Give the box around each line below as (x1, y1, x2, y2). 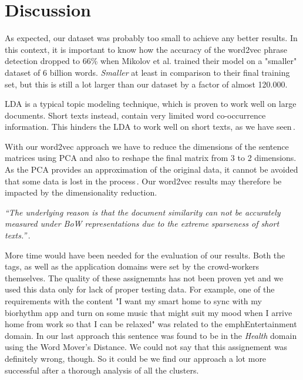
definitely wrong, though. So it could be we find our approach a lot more (5, 352, 267, 364)
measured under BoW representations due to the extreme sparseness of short (5, 217, 280, 230)
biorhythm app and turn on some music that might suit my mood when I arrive (5, 306, 292, 318)
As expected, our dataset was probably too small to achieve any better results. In (5, 32, 298, 44)
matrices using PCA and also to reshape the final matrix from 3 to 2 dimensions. (5, 152, 297, 164)
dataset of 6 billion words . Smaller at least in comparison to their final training (5, 66, 290, 78)
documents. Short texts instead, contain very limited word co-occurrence (5, 109, 266, 121)
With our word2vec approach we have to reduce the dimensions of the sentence (5, 140, 289, 152)
